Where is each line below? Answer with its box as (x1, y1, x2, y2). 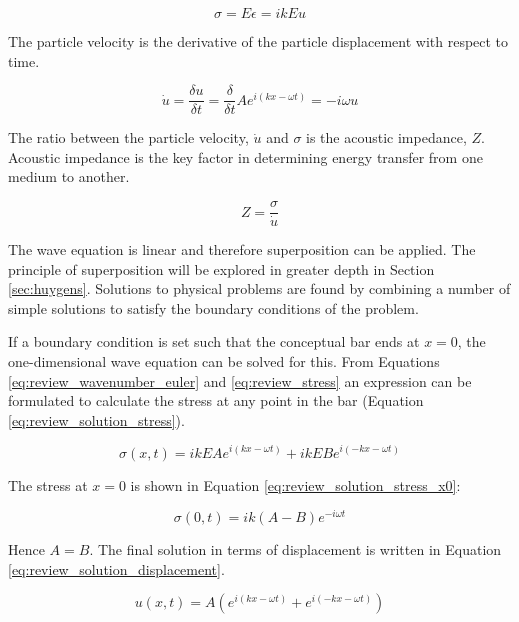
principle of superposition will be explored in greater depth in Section (8, 258, 435, 279)
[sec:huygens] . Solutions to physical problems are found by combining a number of (8, 278, 511, 299)
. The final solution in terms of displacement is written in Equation (89, 539, 502, 560)
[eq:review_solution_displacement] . (8, 558, 225, 579)
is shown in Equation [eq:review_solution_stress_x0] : (130, 474, 461, 495)
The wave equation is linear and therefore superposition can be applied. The (8, 239, 476, 260)
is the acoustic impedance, (306, 127, 467, 148)
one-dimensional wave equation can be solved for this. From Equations (8, 351, 440, 372)
